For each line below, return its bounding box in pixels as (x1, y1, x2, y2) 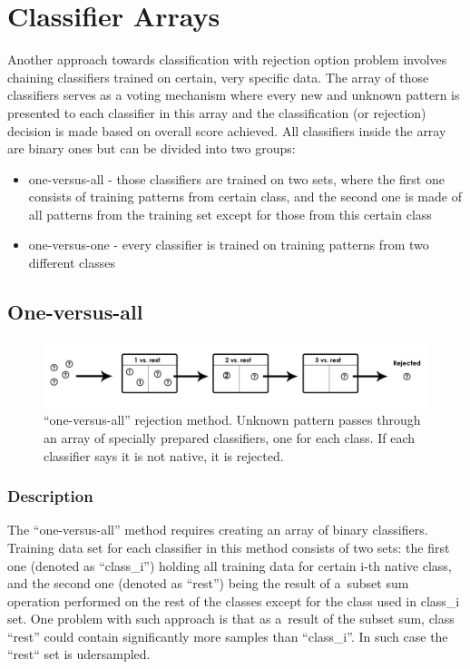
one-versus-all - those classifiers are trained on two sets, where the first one (28, 169, 445, 188)
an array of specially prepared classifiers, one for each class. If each (44, 428, 415, 447)
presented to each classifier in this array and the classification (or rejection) (7, 103, 426, 122)
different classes (28, 253, 115, 272)
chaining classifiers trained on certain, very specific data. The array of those (7, 67, 429, 86)
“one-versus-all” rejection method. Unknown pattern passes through (44, 410, 421, 429)
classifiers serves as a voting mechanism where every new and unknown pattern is (7, 85, 460, 104)
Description (7, 485, 93, 507)
